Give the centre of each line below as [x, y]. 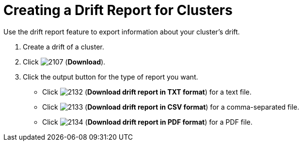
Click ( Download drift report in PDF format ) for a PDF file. [147, 122]
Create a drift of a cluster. [64, 47]
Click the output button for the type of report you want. [111, 77]
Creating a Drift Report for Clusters [118, 10]
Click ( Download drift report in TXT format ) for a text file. [147, 92]
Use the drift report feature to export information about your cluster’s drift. [122, 32]
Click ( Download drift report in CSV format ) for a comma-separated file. [171, 107]
